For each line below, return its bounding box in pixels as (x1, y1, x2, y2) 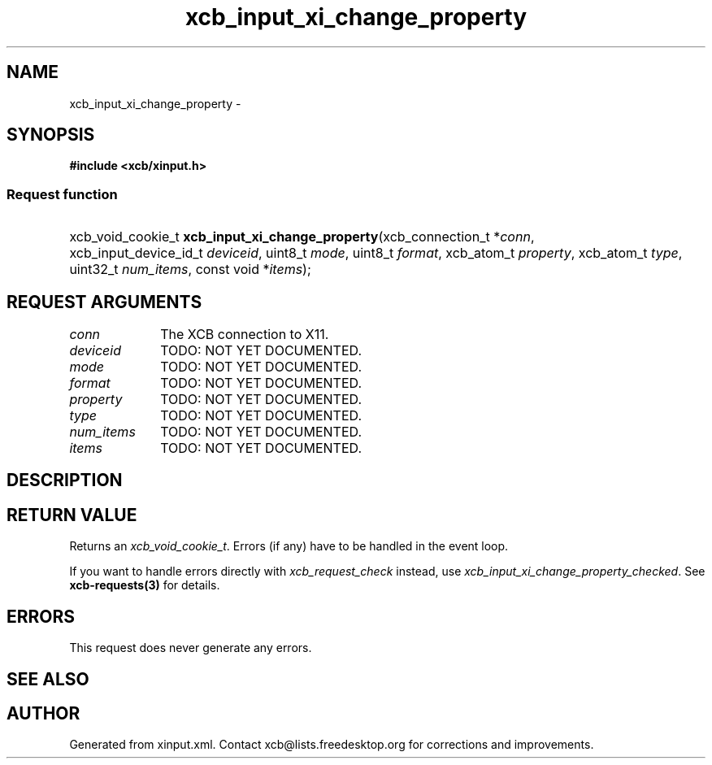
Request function (7, 185, 118, 202)
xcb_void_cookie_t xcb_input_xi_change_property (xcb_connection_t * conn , (69, 228, 535, 246)
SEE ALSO (7, 668, 89, 689)
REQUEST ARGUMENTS (7, 291, 202, 312)
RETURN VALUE (7, 504, 137, 525)
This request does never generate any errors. (69, 641, 312, 655)
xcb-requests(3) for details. (69, 578, 220, 593)
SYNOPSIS (7, 124, 95, 146)
